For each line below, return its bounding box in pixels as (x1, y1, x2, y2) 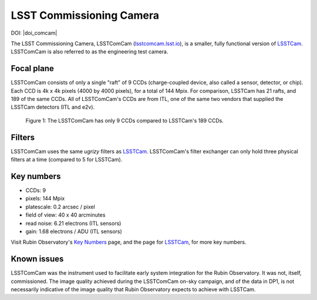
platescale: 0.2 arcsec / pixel (25, 203, 95, 210)
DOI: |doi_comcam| (11, 29, 58, 36)
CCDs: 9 (25, 187, 46, 194)
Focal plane (11, 63, 54, 73)
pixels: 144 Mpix (25, 195, 65, 202)
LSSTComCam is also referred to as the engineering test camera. (11, 48, 168, 55)
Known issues (11, 254, 64, 264)
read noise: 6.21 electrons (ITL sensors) (25, 220, 122, 227)
